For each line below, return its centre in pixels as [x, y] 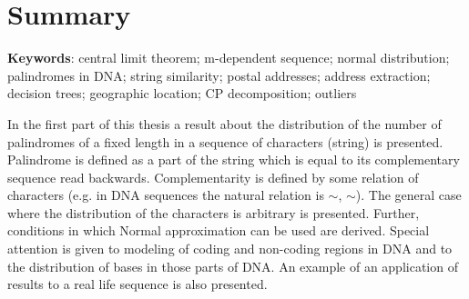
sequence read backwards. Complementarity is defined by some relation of [213, 177]
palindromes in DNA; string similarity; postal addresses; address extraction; [219, 75]
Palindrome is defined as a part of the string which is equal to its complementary [234, 159]
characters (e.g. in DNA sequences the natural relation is [166, 195]
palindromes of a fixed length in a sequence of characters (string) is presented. [225, 141]
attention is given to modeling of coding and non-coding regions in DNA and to [230, 249]
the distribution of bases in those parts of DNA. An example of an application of [233, 266]
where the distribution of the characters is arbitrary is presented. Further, [214, 212]
